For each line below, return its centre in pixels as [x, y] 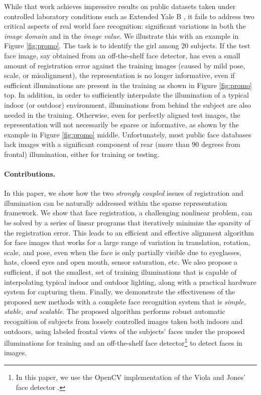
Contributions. [30, 174]
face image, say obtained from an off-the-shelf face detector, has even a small [122, 55]
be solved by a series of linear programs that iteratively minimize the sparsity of [127, 223]
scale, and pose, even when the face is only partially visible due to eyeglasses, [123, 252]
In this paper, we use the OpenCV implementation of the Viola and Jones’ [130, 377]
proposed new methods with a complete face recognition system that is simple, [125, 301]
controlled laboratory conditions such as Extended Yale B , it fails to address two [129, 16]
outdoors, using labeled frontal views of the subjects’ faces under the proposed [124, 331]
